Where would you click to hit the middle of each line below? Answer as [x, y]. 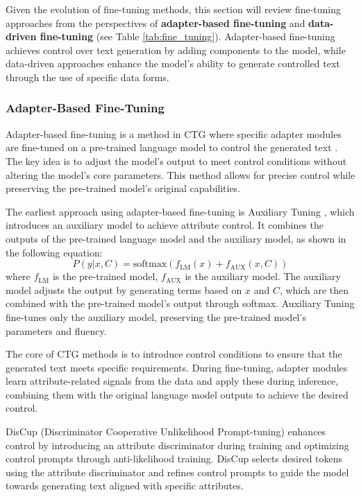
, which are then [314, 289]
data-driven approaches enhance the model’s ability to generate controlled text [173, 63]
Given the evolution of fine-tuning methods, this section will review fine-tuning [174, 9]
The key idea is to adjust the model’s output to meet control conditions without [176, 160]
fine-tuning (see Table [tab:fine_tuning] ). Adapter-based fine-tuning [187, 36]
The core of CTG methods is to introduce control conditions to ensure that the [174, 354]
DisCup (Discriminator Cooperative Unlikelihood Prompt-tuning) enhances [166, 431]
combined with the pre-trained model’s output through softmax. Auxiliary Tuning [180, 303]
